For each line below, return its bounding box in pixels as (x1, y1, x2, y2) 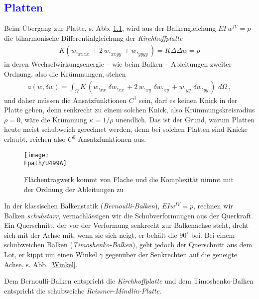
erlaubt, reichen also (4, 134, 66, 144)
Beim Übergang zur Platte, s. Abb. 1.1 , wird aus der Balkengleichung (4, 23, 216, 33)
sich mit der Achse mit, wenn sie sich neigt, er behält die (4, 229, 177, 240)
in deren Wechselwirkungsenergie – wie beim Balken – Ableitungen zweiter (4, 59, 232, 69)
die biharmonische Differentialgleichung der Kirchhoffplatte (4, 32, 183, 43)
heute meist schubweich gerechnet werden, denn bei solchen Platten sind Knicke (4, 124, 248, 134)
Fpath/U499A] (24, 160, 67, 167)
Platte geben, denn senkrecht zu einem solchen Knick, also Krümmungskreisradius (4, 104, 255, 115)
